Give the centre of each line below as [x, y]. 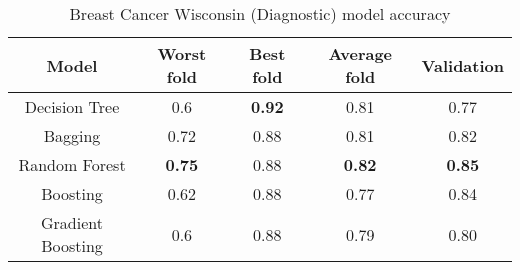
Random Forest [72, 164]
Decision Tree [72, 106]
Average [360, 53]
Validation [462, 65]
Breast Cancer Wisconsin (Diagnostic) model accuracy [260, 13]
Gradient [72, 222]
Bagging [72, 135]
